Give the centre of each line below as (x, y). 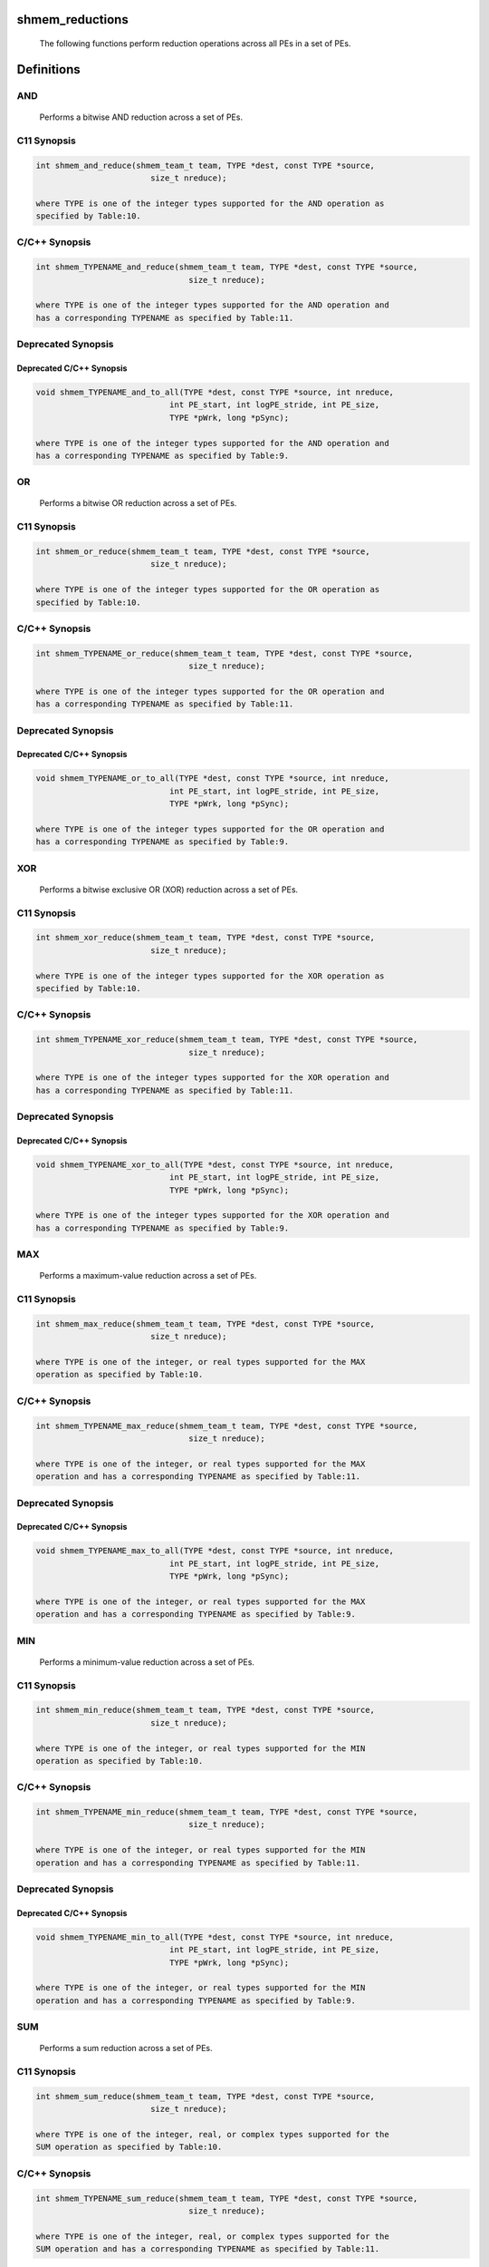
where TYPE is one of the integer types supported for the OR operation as (208, 590)
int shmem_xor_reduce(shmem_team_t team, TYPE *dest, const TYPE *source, (206, 938)
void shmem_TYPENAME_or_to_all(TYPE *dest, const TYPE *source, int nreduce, (212, 778)
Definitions (48, 69)
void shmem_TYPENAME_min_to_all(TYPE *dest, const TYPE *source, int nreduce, (215, 1937)
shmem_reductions (72, 19)
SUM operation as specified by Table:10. (129, 2147)
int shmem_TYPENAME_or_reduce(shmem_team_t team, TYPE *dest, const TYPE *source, (225, 653)
